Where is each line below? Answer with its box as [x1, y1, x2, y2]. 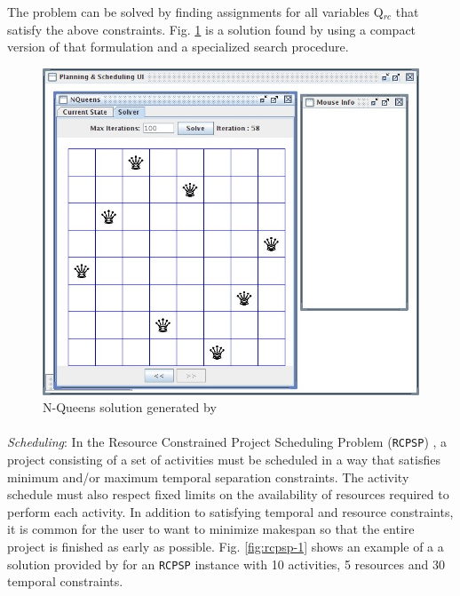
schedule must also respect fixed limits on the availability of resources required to [7, 485, 449, 504]
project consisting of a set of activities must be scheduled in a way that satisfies [7, 450, 440, 469]
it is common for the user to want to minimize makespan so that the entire [7, 520, 415, 538]
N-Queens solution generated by [43, 398, 217, 417]
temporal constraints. [7, 572, 123, 591]
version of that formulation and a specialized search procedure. [7, 37, 349, 56]
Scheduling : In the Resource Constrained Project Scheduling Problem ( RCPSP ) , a [7, 433, 448, 451]
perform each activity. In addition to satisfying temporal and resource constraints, [7, 502, 454, 521]
